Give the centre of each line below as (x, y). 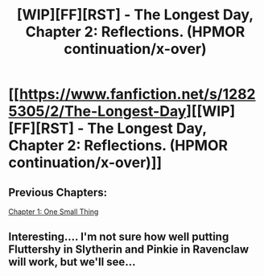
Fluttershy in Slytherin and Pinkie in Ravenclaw (129, 250)
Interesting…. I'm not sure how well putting (119, 237)
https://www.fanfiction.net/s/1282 (137, 95)
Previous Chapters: (58, 192)
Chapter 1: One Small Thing (54, 212)
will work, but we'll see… (72, 262)
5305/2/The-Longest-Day (97, 111)
